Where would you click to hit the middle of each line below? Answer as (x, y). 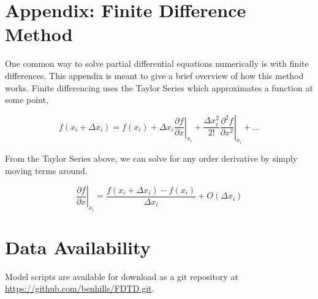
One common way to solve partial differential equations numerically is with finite (157, 63)
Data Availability (78, 247)
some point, (27, 100)
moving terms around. (46, 170)
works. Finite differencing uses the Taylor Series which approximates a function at (159, 87)
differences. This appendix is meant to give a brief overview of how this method (154, 75)
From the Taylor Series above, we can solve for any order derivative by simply (151, 158)
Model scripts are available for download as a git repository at (122, 276)
